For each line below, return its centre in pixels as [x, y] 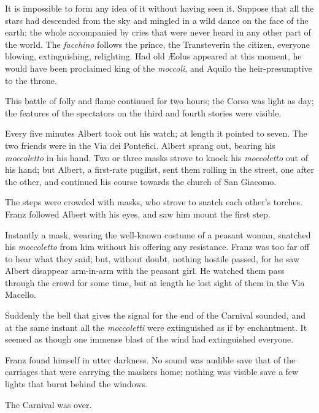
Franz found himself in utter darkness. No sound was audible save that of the [150, 359]
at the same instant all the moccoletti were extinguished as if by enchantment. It [156, 327]
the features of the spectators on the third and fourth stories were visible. [143, 112]
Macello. [21, 294]
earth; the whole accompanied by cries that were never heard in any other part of [158, 32]
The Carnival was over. [48, 404]
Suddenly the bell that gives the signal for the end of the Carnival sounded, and [155, 315]
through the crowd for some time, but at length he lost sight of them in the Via [155, 282]
